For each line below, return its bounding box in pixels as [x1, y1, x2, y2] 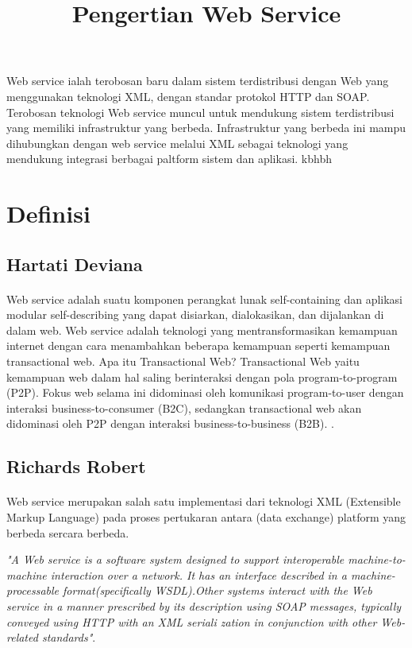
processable [6, 582, 60, 599]
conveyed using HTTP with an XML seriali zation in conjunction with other [6, 613, 377, 630]
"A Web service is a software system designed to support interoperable [6, 551, 345, 568]
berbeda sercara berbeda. [6, 524, 129, 541]
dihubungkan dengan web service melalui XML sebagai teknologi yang [6, 134, 348, 151]
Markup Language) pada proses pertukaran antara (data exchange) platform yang [6, 509, 406, 525]
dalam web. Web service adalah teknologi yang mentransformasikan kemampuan [6, 321, 398, 338]
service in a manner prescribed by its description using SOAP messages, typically [6, 597, 402, 614]
